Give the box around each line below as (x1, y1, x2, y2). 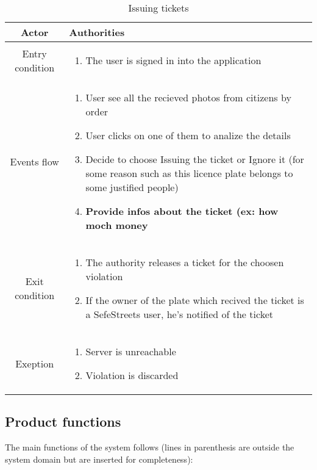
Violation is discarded (85, 368, 179, 382)
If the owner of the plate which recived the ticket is (85, 293, 304, 307)
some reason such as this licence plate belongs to (85, 166, 293, 180)
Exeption (15, 356, 54, 371)
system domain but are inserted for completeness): (5, 452, 193, 465)
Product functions (5, 412, 121, 431)
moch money (85, 218, 148, 232)
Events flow (10, 154, 59, 168)
